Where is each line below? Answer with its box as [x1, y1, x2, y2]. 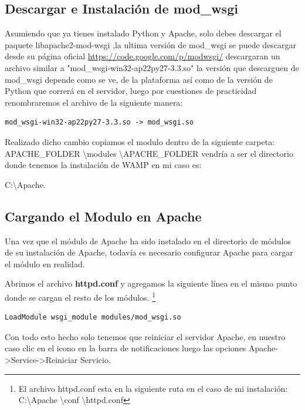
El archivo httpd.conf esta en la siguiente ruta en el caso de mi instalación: [18, 382, 288, 394]
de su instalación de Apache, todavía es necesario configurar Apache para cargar [5, 246, 293, 258]
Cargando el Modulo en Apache [5, 207, 202, 225]
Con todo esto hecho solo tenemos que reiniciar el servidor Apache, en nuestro [5, 330, 286, 342]
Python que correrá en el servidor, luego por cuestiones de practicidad [5, 85, 257, 97]
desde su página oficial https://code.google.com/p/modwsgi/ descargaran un [5, 50, 280, 62]
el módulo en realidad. [5, 257, 85, 270]
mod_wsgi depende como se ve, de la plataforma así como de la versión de [5, 73, 273, 85]
